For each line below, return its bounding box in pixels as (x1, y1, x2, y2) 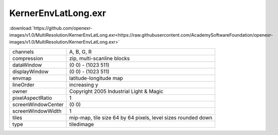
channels (12, 48, 34, 55)
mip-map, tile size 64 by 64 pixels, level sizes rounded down (69, 114, 213, 121)
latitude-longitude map (69, 74, 123, 81)
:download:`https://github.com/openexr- (9, 25, 93, 31)
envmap (12, 74, 32, 81)
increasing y (69, 81, 98, 88)
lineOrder (12, 81, 35, 88)
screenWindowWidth (12, 107, 62, 114)
